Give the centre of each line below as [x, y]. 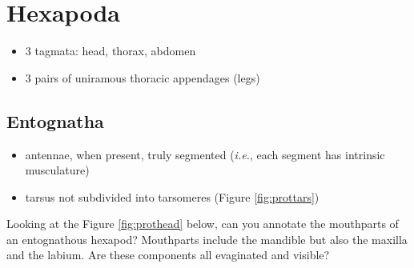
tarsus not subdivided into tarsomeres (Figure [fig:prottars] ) [172, 196]
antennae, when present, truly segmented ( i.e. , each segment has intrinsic [205, 154]
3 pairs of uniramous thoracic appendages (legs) [143, 77]
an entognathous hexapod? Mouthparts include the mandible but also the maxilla [207, 239]
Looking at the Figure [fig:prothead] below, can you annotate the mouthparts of [203, 224]
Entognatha [55, 120]
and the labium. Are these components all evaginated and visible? [168, 255]
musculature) [57, 170]
